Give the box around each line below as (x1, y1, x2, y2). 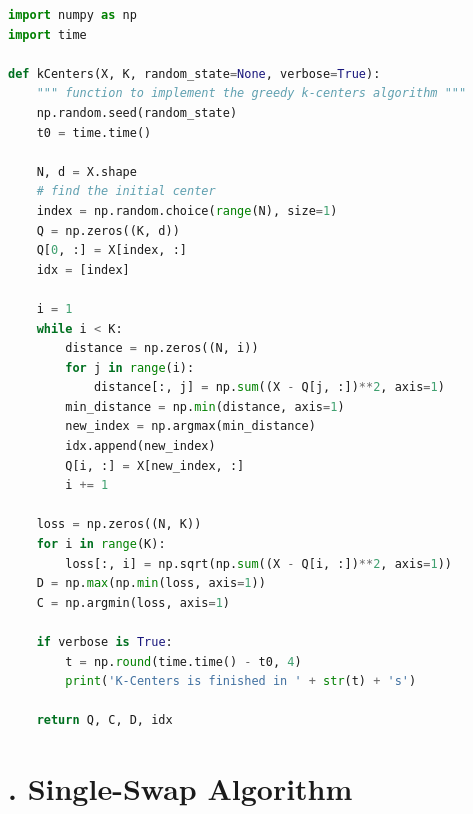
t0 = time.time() (36, 125, 152, 140)
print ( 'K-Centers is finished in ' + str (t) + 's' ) (65, 674, 417, 689)
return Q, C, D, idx (36, 713, 173, 728)
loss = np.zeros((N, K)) (36, 517, 202, 532)
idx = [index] (36, 262, 130, 277)
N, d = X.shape (36, 164, 137, 179)
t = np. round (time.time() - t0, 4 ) (65, 654, 302, 669)
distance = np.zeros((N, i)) (65, 341, 259, 356)
